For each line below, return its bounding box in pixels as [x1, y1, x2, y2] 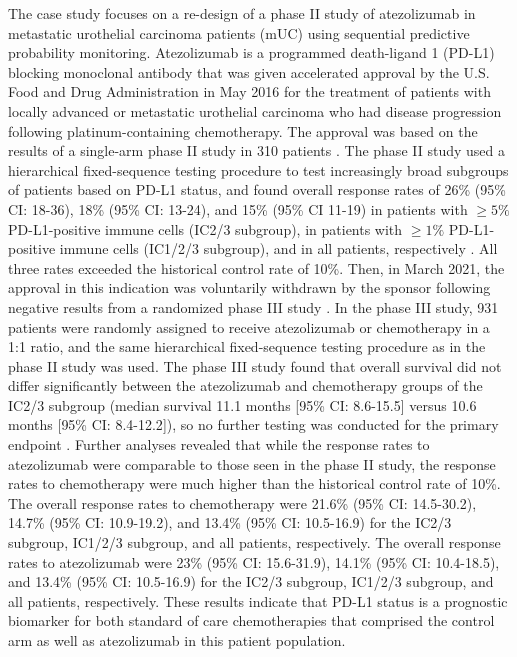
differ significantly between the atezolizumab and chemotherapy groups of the [8, 375, 483, 396]
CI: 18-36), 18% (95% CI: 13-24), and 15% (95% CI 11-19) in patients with [8, 198, 468, 219]
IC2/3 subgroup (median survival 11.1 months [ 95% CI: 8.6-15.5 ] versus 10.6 [8, 394, 477, 415]
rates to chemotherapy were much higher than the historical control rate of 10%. [8, 473, 501, 494]
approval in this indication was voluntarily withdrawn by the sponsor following [8, 277, 491, 298]
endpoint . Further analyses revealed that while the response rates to [8, 434, 430, 455]
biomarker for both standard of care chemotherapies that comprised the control [8, 610, 495, 631]
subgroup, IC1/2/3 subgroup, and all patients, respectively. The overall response [8, 532, 501, 553]
